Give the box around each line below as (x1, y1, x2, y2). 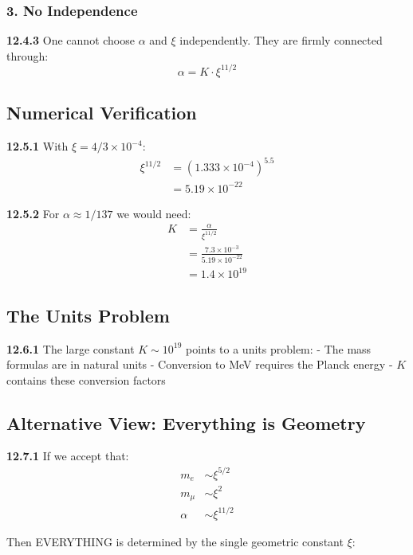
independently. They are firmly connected (179, 32, 383, 49)
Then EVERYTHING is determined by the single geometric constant (6, 533, 344, 549)
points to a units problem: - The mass (186, 340, 372, 357)
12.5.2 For (6, 205, 60, 221)
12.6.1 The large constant (6, 340, 135, 357)
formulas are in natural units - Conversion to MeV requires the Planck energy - (6, 356, 393, 373)
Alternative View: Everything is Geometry (6, 410, 366, 435)
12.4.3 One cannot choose (6, 32, 135, 49)
